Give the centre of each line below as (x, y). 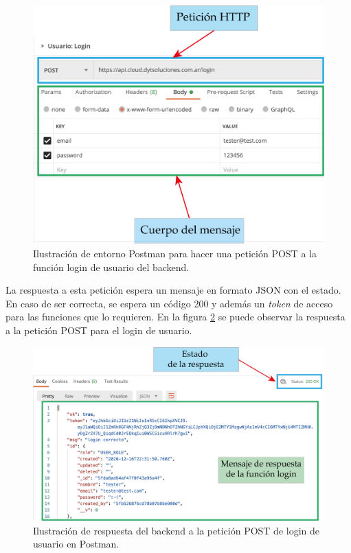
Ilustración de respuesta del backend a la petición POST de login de (177, 530)
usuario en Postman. (76, 544)
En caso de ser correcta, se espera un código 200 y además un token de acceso (169, 303)
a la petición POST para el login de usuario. (99, 330)
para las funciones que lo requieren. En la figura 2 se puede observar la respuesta (175, 317)
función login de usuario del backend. (111, 267)
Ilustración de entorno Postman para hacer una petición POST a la (175, 253)
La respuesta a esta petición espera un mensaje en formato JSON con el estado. (173, 290)
